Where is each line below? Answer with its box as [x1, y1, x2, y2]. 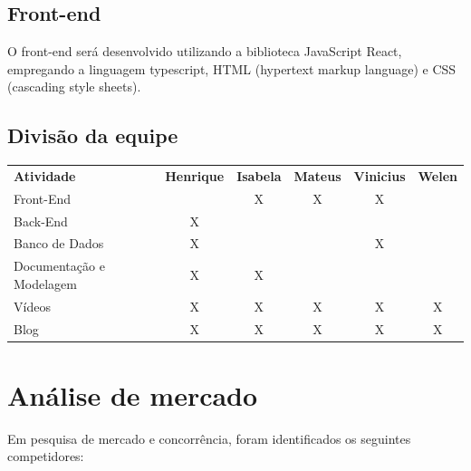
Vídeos [14, 296, 51, 315]
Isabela [236, 166, 282, 185]
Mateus [293, 166, 341, 185]
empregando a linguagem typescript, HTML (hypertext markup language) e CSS [7, 59, 457, 78]
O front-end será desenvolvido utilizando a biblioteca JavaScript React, [7, 42, 402, 61]
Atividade [14, 166, 76, 185]
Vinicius [353, 166, 406, 185]
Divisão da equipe [7, 121, 178, 149]
